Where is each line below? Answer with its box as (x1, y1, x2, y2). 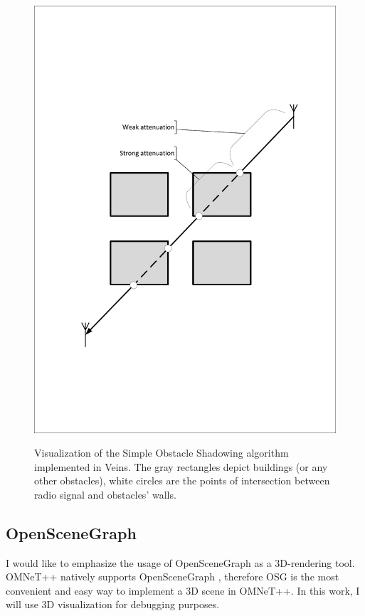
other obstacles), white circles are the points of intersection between (34, 473, 330, 488)
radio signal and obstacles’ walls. (34, 487, 176, 501)
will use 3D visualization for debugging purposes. (6, 597, 220, 612)
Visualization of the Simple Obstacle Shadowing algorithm (34, 445, 289, 460)
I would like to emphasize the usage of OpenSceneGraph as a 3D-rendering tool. (6, 555, 355, 570)
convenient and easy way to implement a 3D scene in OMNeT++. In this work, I (6, 583, 360, 598)
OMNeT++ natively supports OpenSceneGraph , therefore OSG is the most (6, 569, 339, 584)
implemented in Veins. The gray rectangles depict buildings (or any (34, 459, 328, 474)
